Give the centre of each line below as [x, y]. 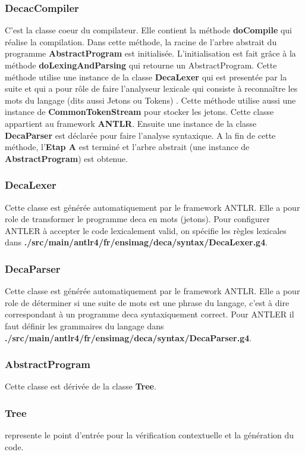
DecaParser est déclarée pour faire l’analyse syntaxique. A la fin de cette [140, 135]
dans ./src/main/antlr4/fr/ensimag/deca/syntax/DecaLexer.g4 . [136, 242]
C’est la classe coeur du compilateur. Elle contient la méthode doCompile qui [149, 30]
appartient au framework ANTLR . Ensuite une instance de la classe [131, 123]
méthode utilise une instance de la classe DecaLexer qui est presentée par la [146, 77]
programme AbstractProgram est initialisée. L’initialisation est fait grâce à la [150, 53]
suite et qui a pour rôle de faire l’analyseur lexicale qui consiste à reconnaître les [151, 88]
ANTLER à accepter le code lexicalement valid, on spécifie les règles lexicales [146, 230]
